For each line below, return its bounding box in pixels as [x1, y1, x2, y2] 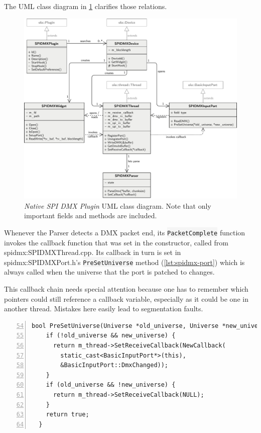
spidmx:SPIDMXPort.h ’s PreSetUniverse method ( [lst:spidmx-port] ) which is [4, 256, 245, 267]
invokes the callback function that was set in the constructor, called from [4, 237, 228, 247]
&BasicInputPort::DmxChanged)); [60, 362, 169, 369]
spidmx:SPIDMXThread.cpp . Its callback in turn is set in [4, 247, 181, 257]
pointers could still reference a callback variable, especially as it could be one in [4, 293, 248, 304]
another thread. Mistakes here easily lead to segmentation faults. [4, 303, 203, 314]
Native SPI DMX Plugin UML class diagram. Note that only [24, 200, 211, 211]
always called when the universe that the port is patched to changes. [4, 267, 215, 277]
